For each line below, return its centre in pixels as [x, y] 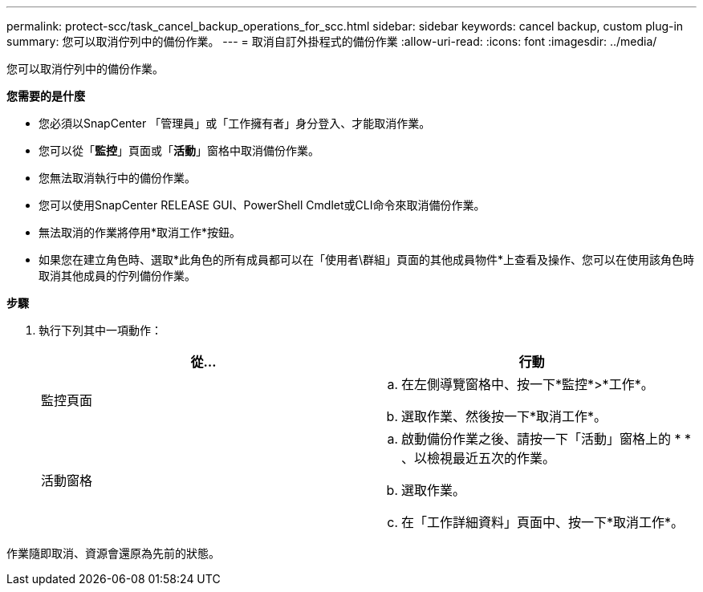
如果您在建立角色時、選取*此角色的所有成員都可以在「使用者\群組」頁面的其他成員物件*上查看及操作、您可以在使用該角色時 [367, 260]
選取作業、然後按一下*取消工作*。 [504, 416]
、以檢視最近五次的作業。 [479, 458]
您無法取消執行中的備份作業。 [117, 178]
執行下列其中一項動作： [100, 330]
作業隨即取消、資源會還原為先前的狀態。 [113, 553]
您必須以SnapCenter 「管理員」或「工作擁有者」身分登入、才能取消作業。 [235, 123]
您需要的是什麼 [46, 96]
